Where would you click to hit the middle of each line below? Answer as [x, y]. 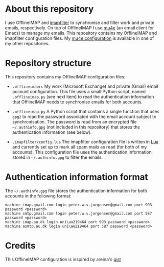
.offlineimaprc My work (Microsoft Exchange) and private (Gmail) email [85, 86]
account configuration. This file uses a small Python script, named [79, 91]
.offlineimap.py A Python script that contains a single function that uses [86, 111]
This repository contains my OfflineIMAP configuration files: [65, 76]
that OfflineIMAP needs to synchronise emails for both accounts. [77, 102]
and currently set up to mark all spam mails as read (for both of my [79, 147]
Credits [20, 245]
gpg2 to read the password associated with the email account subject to [84, 117]
